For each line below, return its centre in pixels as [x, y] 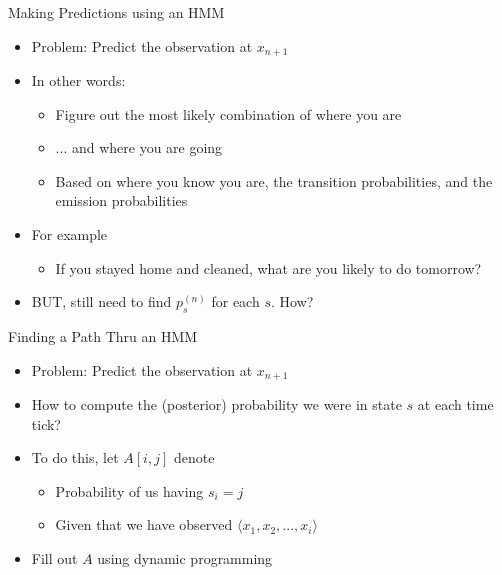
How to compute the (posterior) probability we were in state [216, 404]
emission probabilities [121, 200]
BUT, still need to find [101, 301]
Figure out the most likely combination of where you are [228, 113]
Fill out [54, 558]
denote [194, 457]
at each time [455, 404]
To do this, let [75, 457]
